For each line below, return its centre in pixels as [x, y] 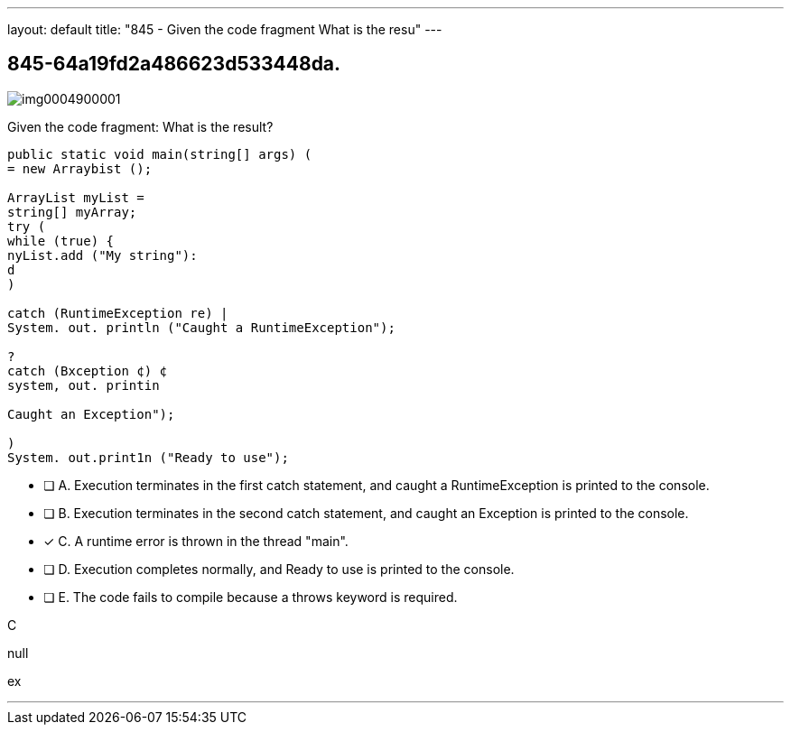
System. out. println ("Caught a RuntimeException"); [201, 327]
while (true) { [61, 241]
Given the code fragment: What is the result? [140, 126]
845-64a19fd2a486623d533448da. [174, 64]
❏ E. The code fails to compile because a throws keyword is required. [251, 597]
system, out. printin [84, 385]
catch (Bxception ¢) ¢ [88, 371]
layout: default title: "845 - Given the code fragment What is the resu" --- [225, 29]
